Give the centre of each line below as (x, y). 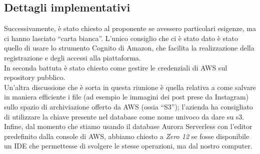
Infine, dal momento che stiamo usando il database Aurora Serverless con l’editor (128, 126)
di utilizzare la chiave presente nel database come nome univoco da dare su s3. (124, 116)
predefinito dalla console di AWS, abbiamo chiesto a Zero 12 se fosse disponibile (127, 136)
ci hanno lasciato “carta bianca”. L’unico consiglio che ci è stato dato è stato (121, 38)
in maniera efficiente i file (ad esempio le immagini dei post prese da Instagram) (126, 97)
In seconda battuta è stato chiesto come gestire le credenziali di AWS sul (116, 67)
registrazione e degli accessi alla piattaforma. (72, 57)
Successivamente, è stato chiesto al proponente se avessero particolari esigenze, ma (130, 28)
